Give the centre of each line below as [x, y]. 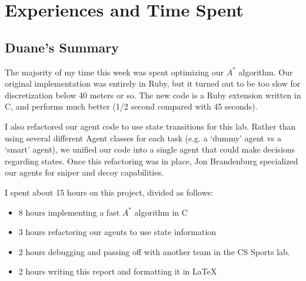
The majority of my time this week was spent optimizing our [114, 72]
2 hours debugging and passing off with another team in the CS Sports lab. [154, 251]
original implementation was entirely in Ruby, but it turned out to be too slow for [153, 83]
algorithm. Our [266, 72]
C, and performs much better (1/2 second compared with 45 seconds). [131, 106]
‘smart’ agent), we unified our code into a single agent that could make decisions [150, 149]
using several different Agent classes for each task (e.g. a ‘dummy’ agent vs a [143, 138]
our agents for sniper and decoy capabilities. [84, 172]
